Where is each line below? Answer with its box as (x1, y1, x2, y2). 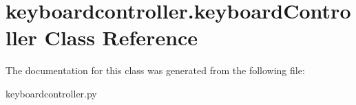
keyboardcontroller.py (6, 86, 97, 100)
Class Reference (44, 23, 198, 51)
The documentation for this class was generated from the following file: (6, 63, 305, 78)
